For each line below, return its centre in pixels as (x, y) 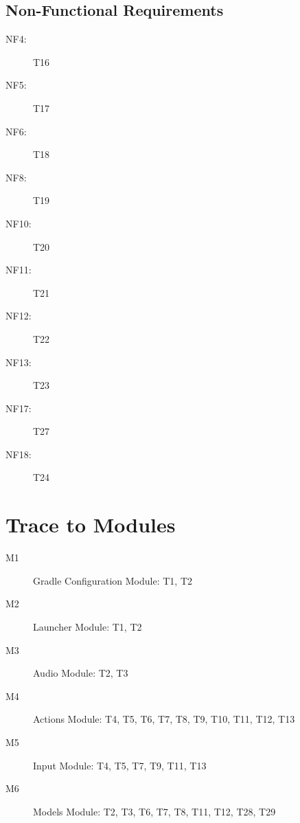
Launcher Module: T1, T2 (88, 626)
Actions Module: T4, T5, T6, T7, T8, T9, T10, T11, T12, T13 (164, 719)
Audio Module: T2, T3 (81, 673)
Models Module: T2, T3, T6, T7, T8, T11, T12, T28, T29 (154, 811)
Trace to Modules (91, 525)
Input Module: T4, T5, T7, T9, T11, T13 (120, 765)
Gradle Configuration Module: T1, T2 (113, 580)
